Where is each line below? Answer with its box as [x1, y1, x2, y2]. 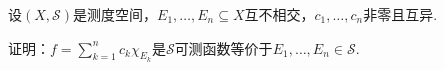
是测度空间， [73, 4, 158, 24]
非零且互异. [363, 4, 438, 24]
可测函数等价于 [174, 37, 273, 58]
